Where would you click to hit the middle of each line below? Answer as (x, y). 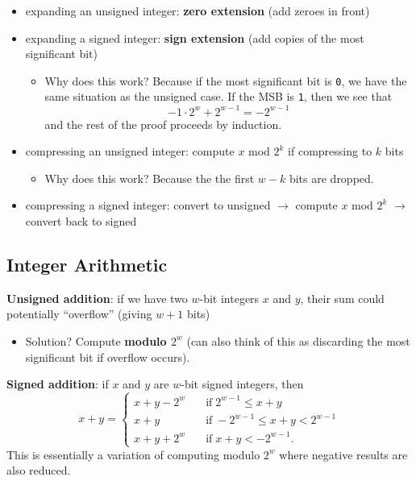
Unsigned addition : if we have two (97, 298)
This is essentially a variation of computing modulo (133, 454)
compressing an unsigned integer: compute (130, 151)
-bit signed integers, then (242, 384)
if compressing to (330, 151)
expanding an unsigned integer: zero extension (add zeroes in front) (198, 10)
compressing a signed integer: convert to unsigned (148, 205)
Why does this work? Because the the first (150, 178)
